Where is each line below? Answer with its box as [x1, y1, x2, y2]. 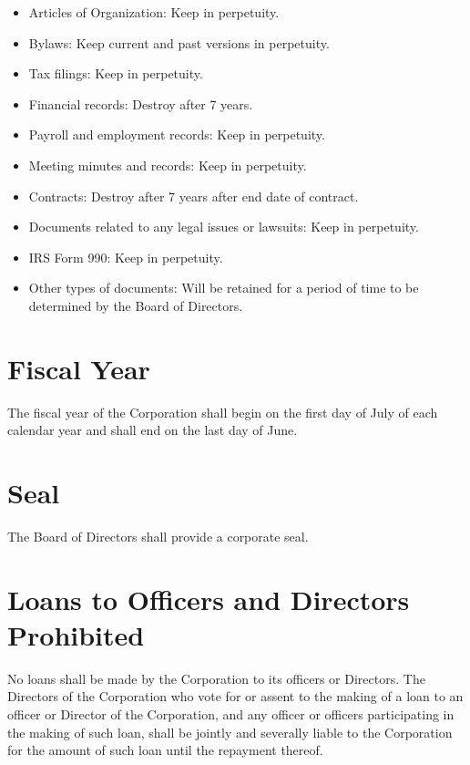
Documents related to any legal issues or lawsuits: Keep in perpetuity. [28, 217, 419, 236]
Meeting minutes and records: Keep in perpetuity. [28, 155, 307, 174]
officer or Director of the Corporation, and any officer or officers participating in [7, 705, 455, 724]
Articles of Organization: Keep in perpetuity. [28, 3, 280, 21]
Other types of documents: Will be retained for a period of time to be [28, 278, 419, 297]
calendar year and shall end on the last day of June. [7, 420, 298, 439]
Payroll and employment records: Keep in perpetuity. [28, 125, 325, 144]
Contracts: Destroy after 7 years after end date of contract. [28, 186, 359, 205]
